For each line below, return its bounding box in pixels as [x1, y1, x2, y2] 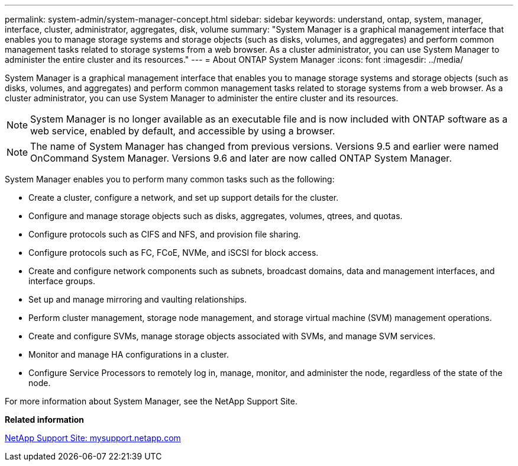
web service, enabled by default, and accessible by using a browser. [30, 125, 335, 137]
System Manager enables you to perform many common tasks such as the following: [5, 174, 335, 184]
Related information [5, 414, 85, 425]
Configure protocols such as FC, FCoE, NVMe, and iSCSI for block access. [28, 248, 319, 258]
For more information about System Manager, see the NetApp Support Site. [5, 396, 298, 406]
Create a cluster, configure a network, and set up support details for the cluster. [28, 192, 339, 203]
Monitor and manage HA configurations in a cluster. [28, 349, 229, 359]
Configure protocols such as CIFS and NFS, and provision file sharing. [28, 229, 301, 239]
